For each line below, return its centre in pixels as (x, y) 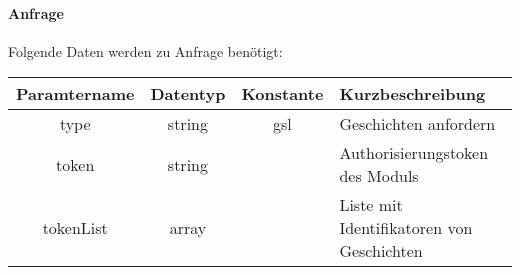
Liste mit (371, 205)
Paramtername (75, 94)
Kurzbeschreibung (412, 94)
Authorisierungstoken (414, 153)
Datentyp (188, 94)
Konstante (282, 94)
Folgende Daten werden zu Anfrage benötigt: (145, 50)
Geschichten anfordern (417, 124)
